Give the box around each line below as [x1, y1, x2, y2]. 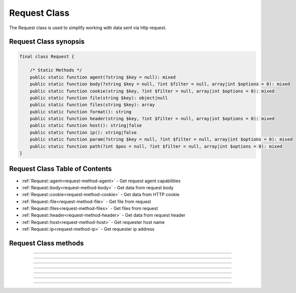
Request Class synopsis [9, 38, 85, 46]
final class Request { [19, 53, 74, 59]
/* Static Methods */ [30, 67, 82, 73]
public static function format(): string [30, 109, 132, 115]
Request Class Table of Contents [9, 165, 112, 173]
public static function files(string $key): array [30, 102, 155, 108]
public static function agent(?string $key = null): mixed [30, 74, 176, 80]
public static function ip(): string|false [30, 129, 137, 135]
